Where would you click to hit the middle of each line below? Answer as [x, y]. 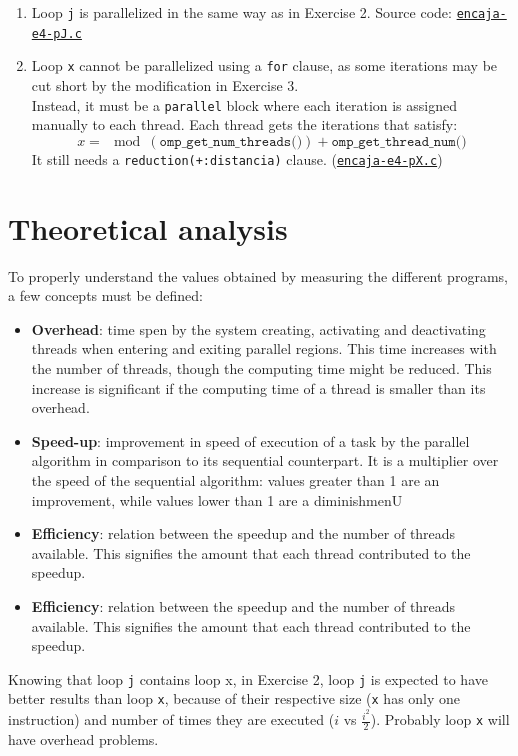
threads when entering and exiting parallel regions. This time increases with [264, 348]
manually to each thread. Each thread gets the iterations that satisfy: [244, 124]
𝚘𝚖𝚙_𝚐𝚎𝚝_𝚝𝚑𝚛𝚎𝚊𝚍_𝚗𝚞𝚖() [399, 141]
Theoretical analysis [148, 227]
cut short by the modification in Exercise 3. [165, 84]
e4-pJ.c [56, 33]
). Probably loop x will [440, 719]
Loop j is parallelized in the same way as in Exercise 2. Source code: [241, 12]
